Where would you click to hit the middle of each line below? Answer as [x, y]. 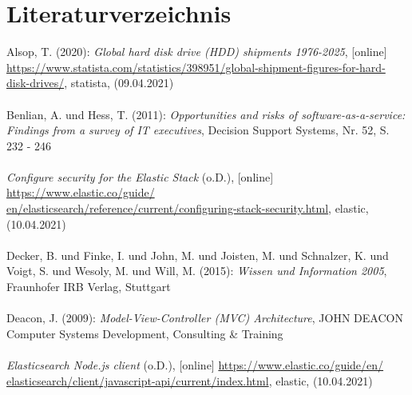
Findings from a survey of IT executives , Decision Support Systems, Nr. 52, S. [198, 130]
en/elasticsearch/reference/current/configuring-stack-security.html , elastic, [188, 208]
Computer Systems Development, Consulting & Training [145, 333]
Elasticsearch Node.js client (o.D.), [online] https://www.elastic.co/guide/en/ [195, 365]
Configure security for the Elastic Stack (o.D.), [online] [140, 176]
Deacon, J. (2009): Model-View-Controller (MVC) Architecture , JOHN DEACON [205, 318]
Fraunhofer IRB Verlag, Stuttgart [89, 287]
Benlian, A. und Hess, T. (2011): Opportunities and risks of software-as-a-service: [206, 114]
